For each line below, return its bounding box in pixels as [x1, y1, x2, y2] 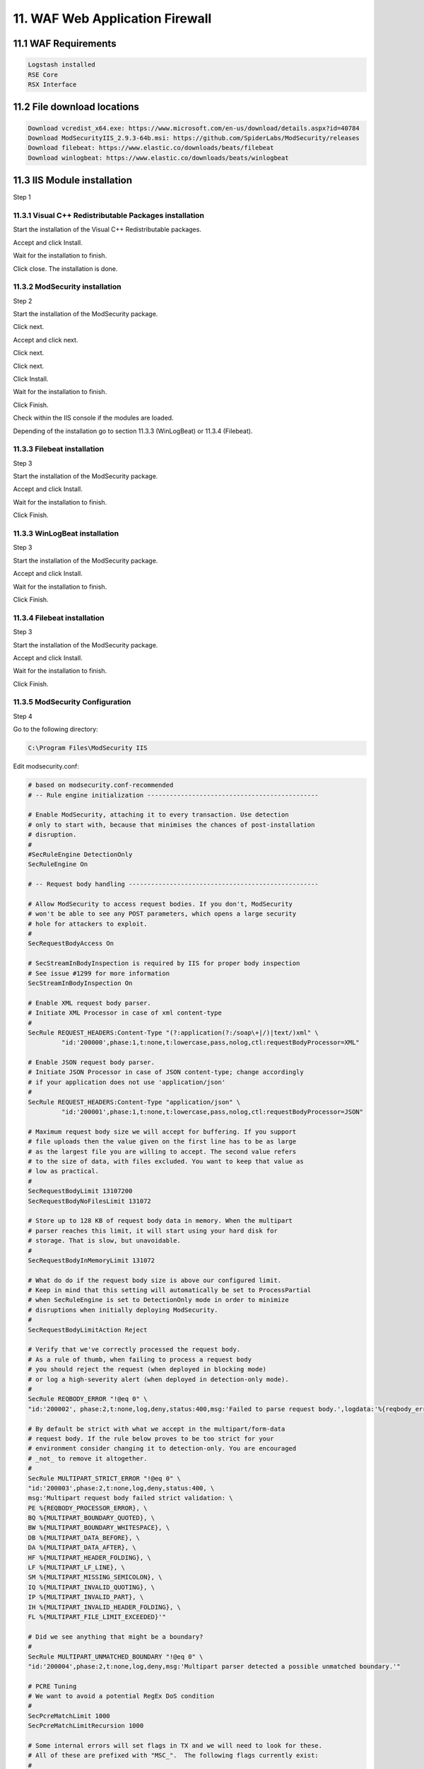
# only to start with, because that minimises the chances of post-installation [28, 821, 315, 829]
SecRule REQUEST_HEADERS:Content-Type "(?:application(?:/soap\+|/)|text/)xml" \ [28, 1028, 319, 1037]
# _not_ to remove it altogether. [28, 1454, 148, 1463]
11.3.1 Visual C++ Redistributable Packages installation [13, 210, 205, 220]
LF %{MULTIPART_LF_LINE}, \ [28, 1564, 125, 1572]
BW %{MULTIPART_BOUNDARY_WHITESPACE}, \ [28, 1523, 170, 1532]
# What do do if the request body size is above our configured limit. [28, 1276, 282, 1284]
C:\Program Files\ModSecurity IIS [28, 744, 148, 752]
